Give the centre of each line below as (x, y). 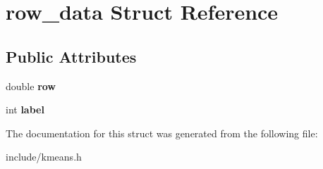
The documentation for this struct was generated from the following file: (162, 133)
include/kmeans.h (44, 157)
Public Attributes (71, 56)
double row (31, 86)
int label (25, 109)
